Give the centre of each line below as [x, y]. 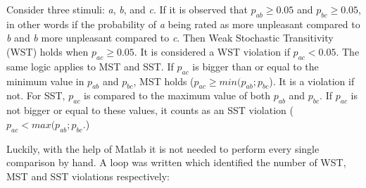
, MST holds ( [164, 81]
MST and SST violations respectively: [88, 176]
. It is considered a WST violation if [212, 51]
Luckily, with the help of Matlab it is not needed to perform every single [163, 148]
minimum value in [45, 81]
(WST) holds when [48, 51]
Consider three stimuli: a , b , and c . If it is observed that [127, 9]
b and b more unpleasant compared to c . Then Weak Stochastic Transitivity [170, 38]
